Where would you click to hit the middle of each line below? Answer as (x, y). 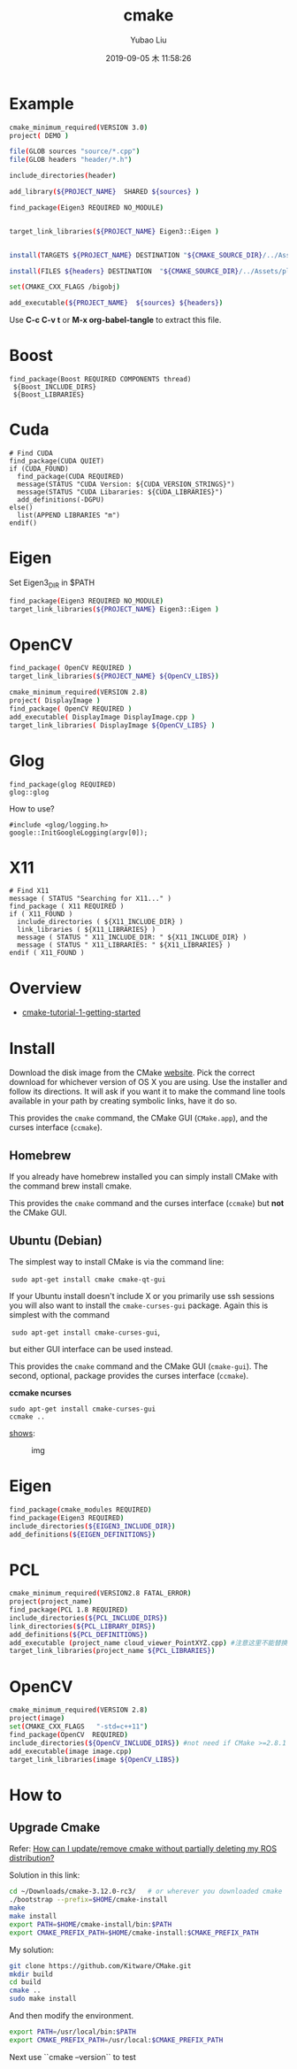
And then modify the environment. (72, 2016)
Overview (46, 988)
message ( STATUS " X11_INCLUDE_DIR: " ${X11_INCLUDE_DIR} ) (132, 938)
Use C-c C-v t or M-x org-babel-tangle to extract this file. (115, 320)
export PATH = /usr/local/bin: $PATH (73, 2032)
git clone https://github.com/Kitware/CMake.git (100, 1965)
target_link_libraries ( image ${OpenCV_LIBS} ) (94, 1759)
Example (42, 104)
